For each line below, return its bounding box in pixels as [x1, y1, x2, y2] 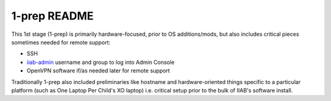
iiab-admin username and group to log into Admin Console [26, 58, 175, 66]
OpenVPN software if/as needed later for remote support [26, 67, 170, 74]
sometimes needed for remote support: [11, 38, 110, 46]
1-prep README [11, 9, 94, 23]
